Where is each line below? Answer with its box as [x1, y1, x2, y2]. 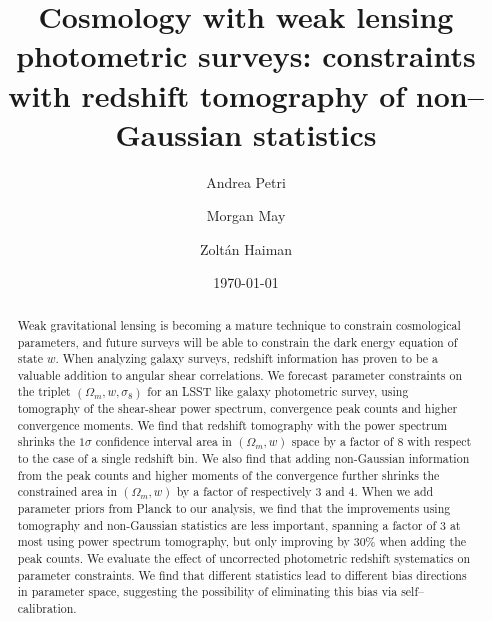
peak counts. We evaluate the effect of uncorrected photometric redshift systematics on [17, 550, 471, 567]
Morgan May [206, 205, 286, 226]
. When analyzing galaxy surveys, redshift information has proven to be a [55, 350, 439, 367]
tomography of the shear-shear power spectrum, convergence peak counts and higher [17, 400, 458, 417]
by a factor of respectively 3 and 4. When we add [176, 483, 434, 500]
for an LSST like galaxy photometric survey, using [147, 383, 409, 400]
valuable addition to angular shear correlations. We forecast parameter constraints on [17, 366, 462, 383]
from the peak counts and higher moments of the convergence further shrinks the [17, 466, 440, 483]
